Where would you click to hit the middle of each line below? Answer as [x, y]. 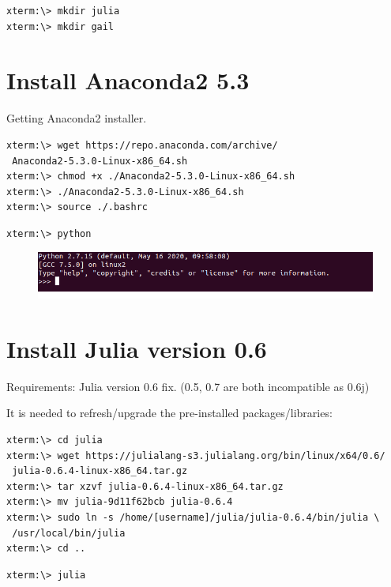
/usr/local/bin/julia [69, 533]
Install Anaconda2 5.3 [128, 80]
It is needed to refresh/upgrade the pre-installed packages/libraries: [169, 413]
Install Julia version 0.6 [137, 348]
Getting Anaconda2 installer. [77, 118]
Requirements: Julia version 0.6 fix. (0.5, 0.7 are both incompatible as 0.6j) [188, 386]
